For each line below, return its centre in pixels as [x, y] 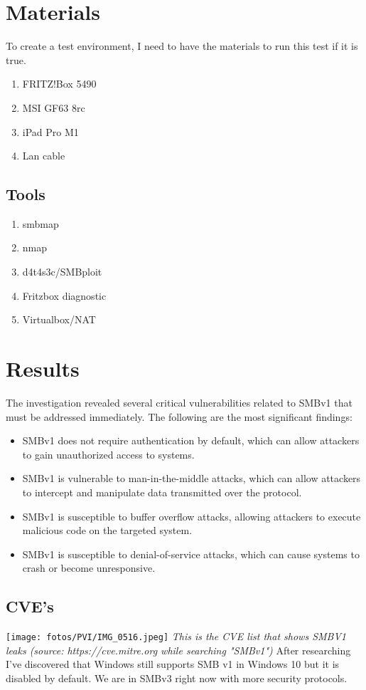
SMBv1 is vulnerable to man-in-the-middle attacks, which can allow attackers [192, 478]
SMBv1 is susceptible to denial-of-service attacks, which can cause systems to [191, 554]
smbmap [41, 223]
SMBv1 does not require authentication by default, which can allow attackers [191, 440]
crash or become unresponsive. [89, 568]
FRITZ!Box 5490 [59, 84]
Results [43, 368]
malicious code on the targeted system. [107, 530]
